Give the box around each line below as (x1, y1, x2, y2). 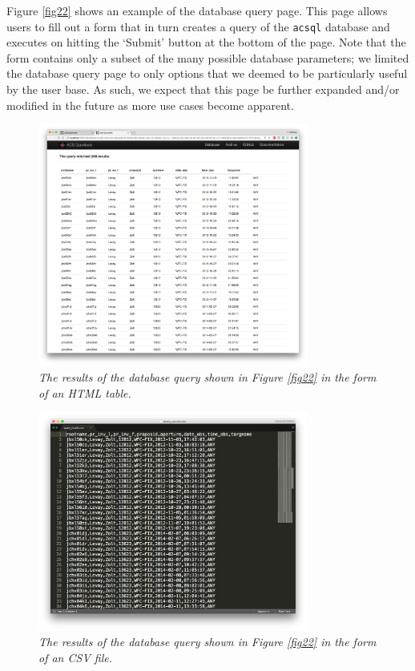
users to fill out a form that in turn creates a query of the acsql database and (6, 18, 390, 34)
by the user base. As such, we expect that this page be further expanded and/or (6, 81, 400, 98)
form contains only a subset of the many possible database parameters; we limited (6, 49, 409, 66)
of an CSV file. (38, 649, 112, 666)
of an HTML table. (38, 384, 131, 401)
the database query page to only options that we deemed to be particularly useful (6, 65, 408, 82)
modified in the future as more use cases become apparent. (6, 96, 294, 113)
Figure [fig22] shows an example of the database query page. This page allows (6, 2, 388, 18)
